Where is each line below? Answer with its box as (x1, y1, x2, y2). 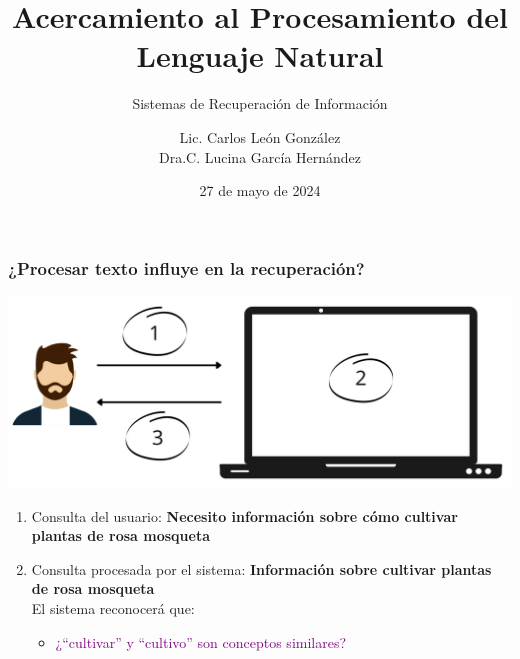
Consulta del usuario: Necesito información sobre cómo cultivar (31, 505, 458, 526)
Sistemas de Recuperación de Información (132, 93, 388, 114)
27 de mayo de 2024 (199, 180, 321, 201)
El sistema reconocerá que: (31, 597, 195, 618)
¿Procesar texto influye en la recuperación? (8, 255, 365, 280)
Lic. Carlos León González (179, 126, 341, 147)
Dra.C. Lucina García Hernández (158, 146, 362, 167)
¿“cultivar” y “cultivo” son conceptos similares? (55, 631, 347, 652)
